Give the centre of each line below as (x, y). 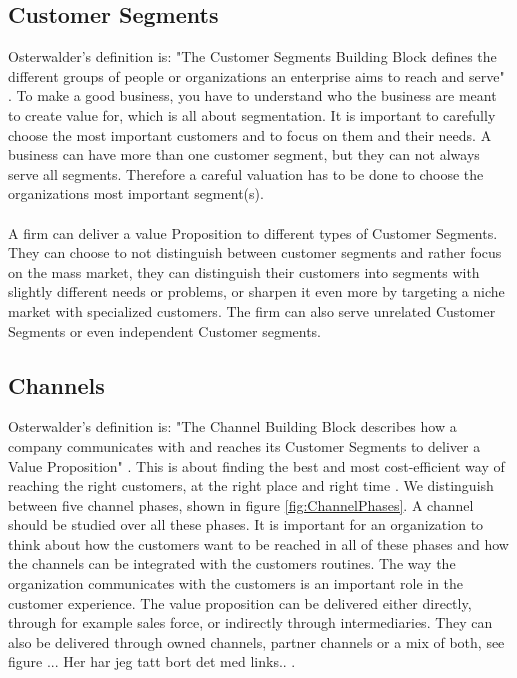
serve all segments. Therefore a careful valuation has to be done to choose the (246, 173)
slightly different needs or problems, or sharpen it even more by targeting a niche (256, 291)
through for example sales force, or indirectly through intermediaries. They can (250, 622)
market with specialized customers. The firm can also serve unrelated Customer (252, 310)
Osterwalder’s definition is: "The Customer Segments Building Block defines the (252, 56)
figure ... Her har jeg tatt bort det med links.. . (152, 661)
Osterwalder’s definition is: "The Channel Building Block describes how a (232, 426)
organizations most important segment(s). (136, 193)
